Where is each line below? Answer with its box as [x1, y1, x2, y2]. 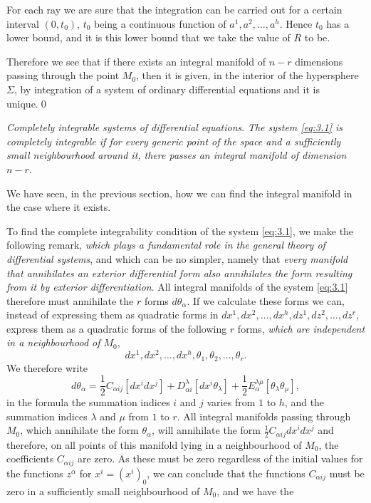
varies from [207, 395, 256, 410]
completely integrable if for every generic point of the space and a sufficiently [6, 133, 341, 148]
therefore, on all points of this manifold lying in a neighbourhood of [6, 437, 302, 452]
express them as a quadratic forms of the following [6, 321, 227, 336]
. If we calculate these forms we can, [187, 293, 345, 308]
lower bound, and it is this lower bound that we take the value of [6, 30, 291, 45]
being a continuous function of [94, 16, 226, 31]
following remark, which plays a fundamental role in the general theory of [6, 237, 325, 252]
